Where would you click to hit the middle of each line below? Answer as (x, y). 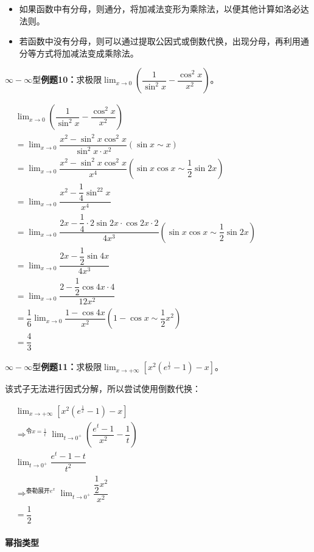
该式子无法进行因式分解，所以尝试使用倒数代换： (103, 389)
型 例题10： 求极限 (67, 79)
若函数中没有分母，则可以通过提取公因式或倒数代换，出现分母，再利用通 (164, 41)
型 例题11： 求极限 (67, 367)
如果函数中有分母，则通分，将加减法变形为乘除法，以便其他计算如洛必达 (164, 9)
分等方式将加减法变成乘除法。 (79, 53)
